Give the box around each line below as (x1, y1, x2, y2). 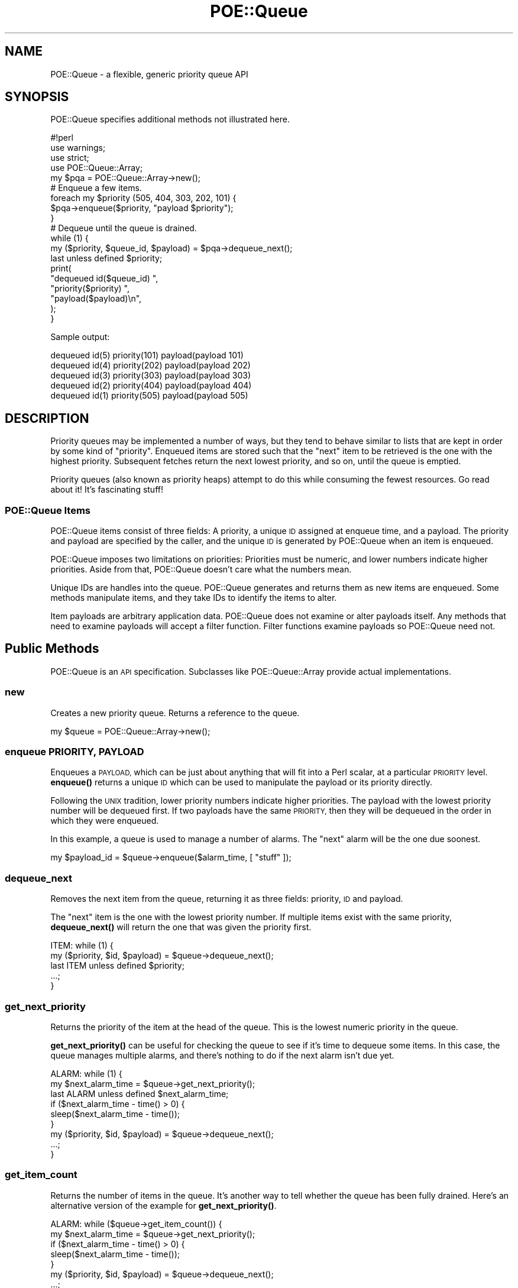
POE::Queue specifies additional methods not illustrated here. (50, 114, 290, 125)
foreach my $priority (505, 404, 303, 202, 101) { (50, 193, 237, 203)
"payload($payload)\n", (50, 293, 142, 304)
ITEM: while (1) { (50, 940, 114, 951)
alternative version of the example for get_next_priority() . (50, 1200, 277, 1211)
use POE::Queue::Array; (50, 163, 143, 173)
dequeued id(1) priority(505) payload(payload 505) (50, 390, 248, 401)
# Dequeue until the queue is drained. (50, 223, 197, 234)
